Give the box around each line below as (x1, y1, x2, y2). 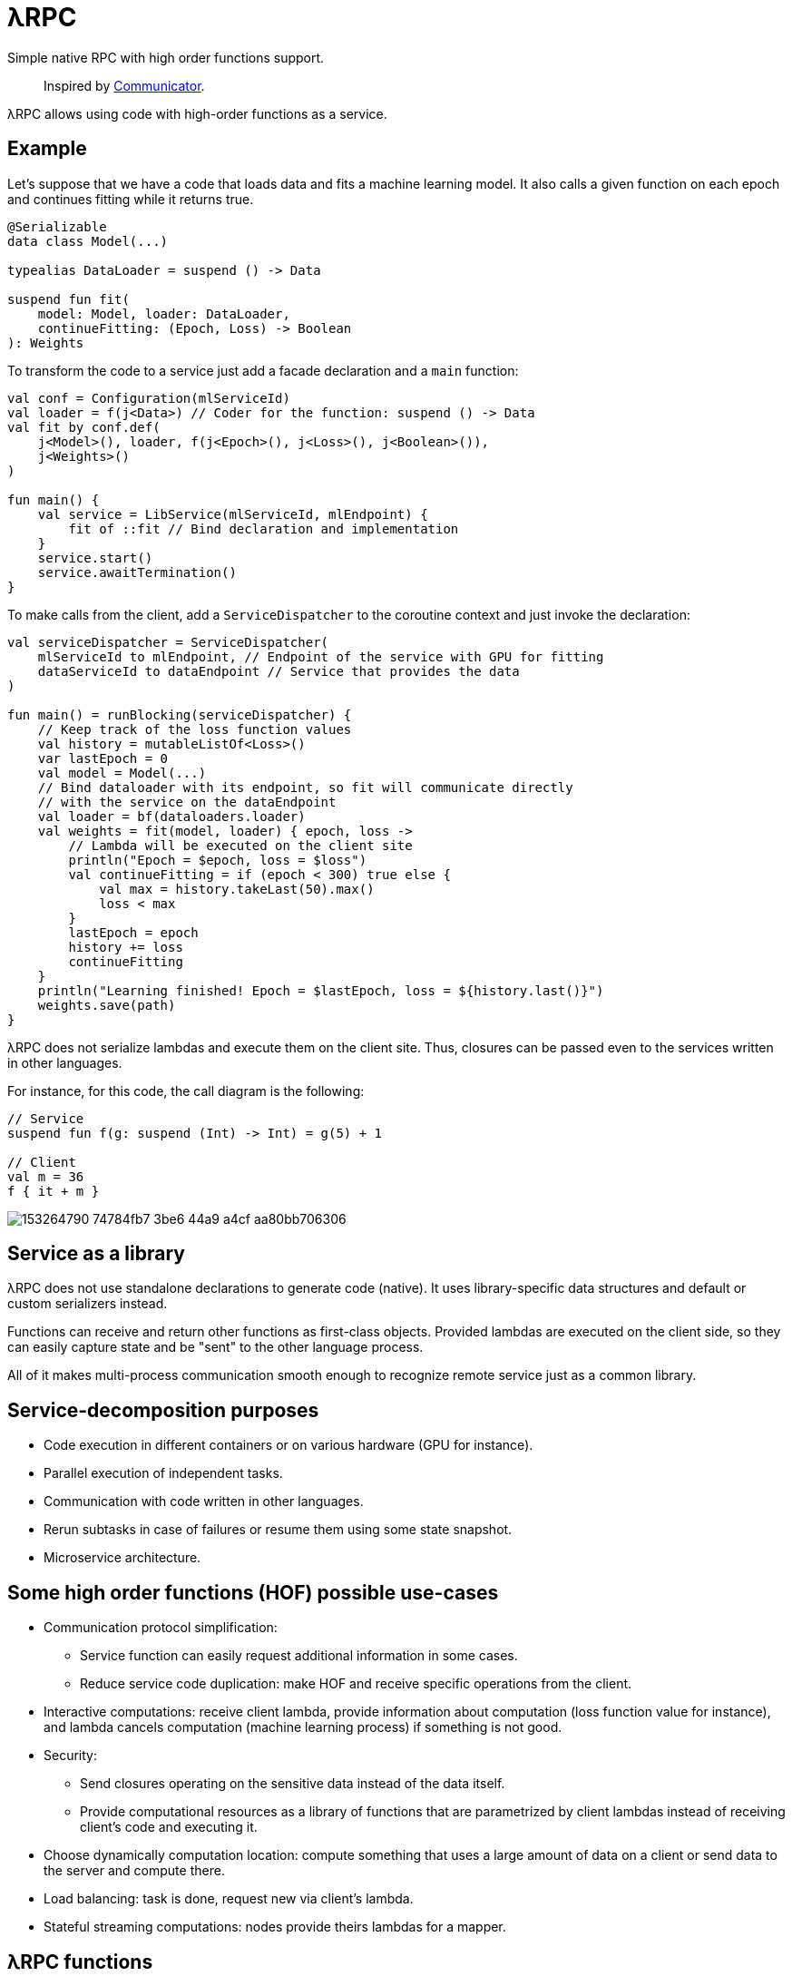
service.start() (37, 550, 153, 565)
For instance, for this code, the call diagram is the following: (7, 1082, 365, 1099)
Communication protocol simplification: (44, 1619, 278, 1636)
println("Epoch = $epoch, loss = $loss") (68, 852, 367, 867)
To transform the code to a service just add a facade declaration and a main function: (7, 362, 519, 378)
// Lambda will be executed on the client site (68, 837, 413, 853)
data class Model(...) (7, 233, 169, 249)
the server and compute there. (44, 1863, 225, 1879)
